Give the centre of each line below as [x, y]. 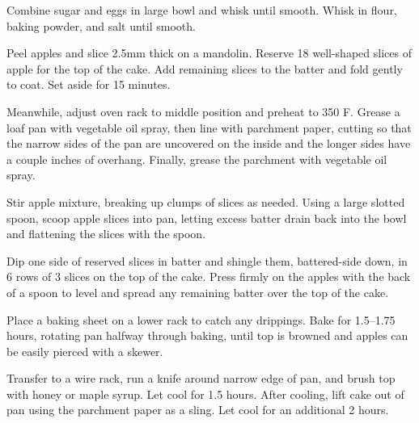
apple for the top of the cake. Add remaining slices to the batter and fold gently [205, 68]
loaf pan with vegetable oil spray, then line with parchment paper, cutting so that [209, 127]
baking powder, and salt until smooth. [101, 25]
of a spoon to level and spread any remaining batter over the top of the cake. [198, 292]
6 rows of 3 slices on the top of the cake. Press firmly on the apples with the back [209, 276]
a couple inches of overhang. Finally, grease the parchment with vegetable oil [197, 159]
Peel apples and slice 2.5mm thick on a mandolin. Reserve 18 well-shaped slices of [209, 53]
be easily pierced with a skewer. [85, 351]
